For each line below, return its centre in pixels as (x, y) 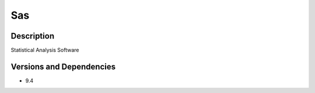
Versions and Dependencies (63, 66)
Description (33, 36)
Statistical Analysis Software (45, 50)
